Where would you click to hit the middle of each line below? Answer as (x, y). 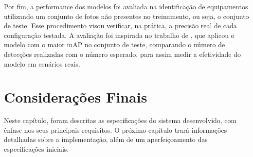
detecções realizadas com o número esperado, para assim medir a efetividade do (123, 54)
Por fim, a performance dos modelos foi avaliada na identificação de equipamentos (126, 6)
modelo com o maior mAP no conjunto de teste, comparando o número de (115, 44)
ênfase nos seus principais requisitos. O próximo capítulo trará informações (116, 130)
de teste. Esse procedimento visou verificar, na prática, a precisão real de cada (120, 26)
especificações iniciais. (36, 149)
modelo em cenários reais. (42, 63)
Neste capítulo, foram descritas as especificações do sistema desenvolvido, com (120, 120)
